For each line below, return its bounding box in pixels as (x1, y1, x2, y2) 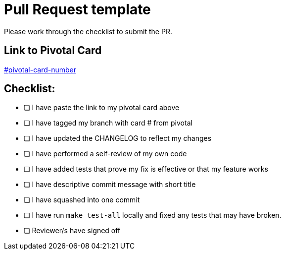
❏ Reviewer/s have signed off (24, 226, 121, 235)
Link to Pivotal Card (4, 44, 102, 57)
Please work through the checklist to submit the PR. (4, 27, 172, 36)
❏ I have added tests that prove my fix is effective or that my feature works (24, 165, 268, 174)
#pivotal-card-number (4, 65, 77, 74)
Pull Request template (4, 1, 151, 18)
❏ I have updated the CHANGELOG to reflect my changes (24, 134, 212, 143)
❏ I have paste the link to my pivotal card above (24, 103, 180, 112)
